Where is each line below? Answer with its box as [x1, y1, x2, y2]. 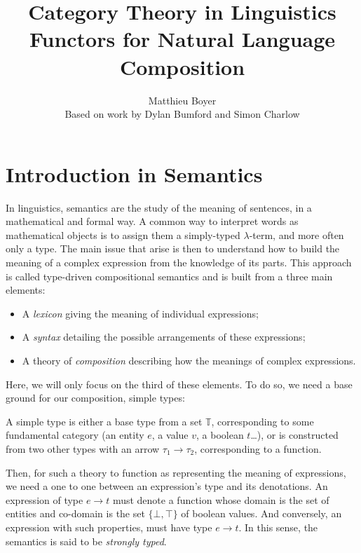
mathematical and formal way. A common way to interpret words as [6, 214, 299, 228]
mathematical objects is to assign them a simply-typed [6, 227, 240, 242]
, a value [151, 428, 189, 442]
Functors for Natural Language [29, 25, 336, 53]
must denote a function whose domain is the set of [112, 492, 329, 507]
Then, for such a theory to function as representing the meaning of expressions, [6, 465, 346, 479]
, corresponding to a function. [194, 441, 322, 456]
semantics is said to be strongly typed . [6, 533, 167, 548]
